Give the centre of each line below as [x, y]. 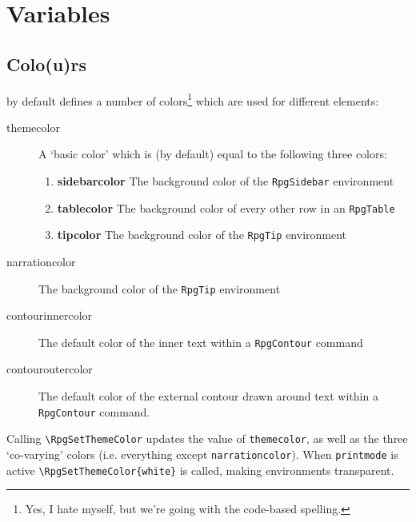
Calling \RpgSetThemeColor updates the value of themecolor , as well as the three [207, 438]
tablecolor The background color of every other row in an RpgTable [226, 207]
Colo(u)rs [46, 64]
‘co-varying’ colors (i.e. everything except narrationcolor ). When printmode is [202, 454]
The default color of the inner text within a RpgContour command [201, 342]
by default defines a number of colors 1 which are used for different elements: [193, 99]
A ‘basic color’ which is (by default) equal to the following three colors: [213, 154]
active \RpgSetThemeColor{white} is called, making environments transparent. [200, 470]
